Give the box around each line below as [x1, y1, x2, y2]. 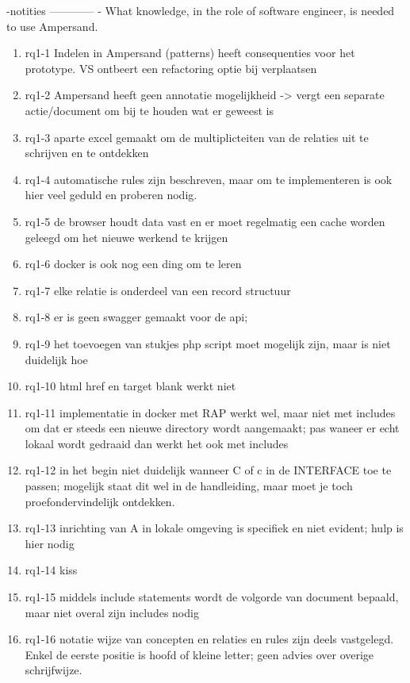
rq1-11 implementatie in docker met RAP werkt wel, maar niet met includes [25, 404, 396, 420]
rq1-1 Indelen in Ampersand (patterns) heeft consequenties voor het [25, 44, 355, 61]
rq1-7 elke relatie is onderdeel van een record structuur [25, 282, 291, 298]
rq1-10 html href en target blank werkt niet [25, 378, 236, 394]
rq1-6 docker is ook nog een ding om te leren [25, 255, 242, 272]
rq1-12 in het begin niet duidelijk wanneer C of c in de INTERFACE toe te [25, 462, 392, 478]
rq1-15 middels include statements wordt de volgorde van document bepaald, [25, 589, 399, 605]
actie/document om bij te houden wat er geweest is [25, 102, 274, 118]
